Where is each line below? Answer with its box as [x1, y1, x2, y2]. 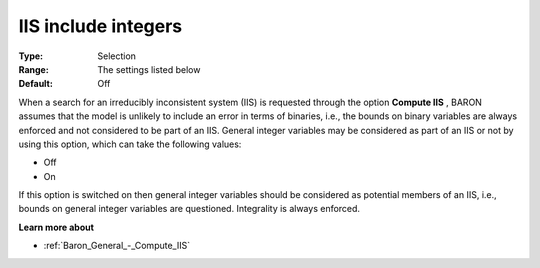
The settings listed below [97, 63, 201, 75]
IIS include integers [18, 15, 183, 37]
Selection [97, 50, 137, 62]
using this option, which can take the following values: [18, 138, 242, 150]
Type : [18, 50, 44, 62]
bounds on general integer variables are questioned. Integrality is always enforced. [18, 203, 360, 215]
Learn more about [18, 221, 95, 233]
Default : [18, 78, 54, 90]
